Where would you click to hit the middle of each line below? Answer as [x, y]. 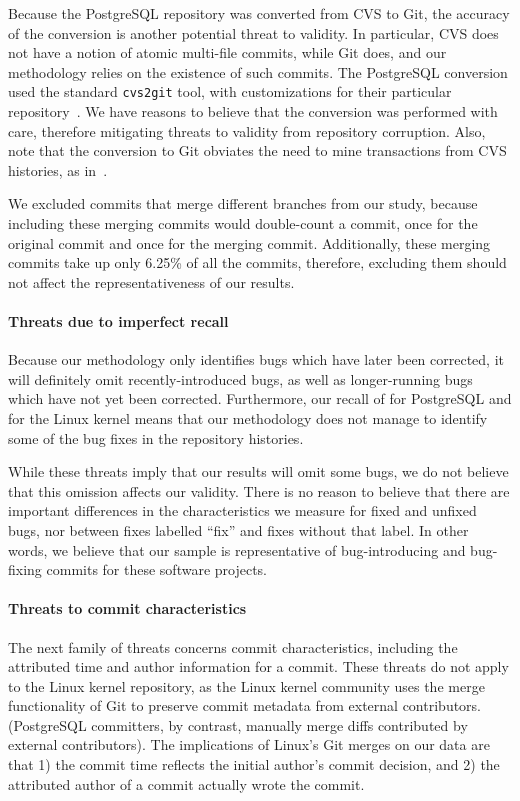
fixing [25, 569]
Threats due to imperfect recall [118, 320]
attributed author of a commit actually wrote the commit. [186, 783]
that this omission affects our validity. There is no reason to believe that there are [259, 490]
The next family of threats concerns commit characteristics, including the [233, 646]
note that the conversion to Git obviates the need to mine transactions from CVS [257, 150]
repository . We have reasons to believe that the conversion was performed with [253, 111]
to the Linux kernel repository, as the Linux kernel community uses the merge [246, 685]
